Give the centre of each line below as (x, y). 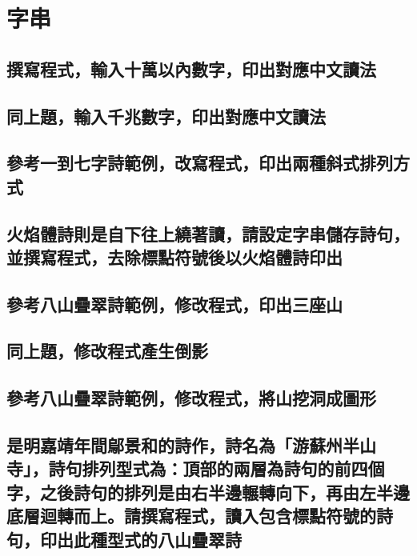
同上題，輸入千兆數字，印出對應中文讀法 (166, 116)
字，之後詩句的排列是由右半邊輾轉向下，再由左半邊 (208, 492)
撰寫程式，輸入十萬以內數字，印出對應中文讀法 (191, 68)
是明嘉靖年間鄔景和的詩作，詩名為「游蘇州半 (183, 445)
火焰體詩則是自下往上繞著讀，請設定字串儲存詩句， (208, 233)
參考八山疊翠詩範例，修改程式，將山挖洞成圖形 (191, 398)
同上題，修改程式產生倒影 (107, 351)
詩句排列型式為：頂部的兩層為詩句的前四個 (217, 468)
